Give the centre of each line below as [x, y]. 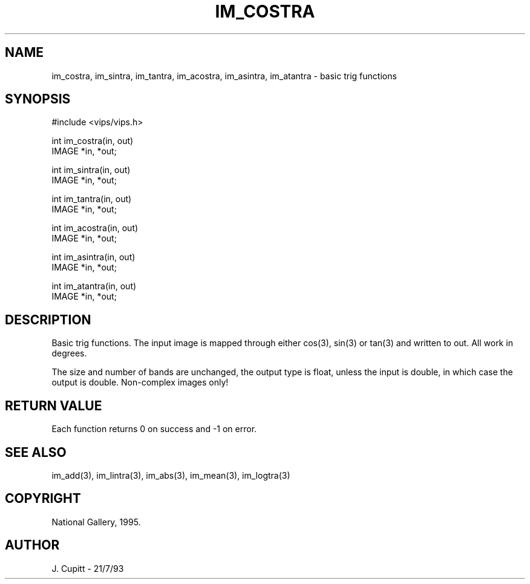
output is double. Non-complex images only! [140, 382]
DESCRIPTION [48, 320]
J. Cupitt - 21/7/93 [88, 568]
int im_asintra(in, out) [93, 257]
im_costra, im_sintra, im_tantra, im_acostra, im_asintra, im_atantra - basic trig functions [224, 76]
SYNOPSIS [38, 99]
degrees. [69, 353]
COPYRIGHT [43, 499]
